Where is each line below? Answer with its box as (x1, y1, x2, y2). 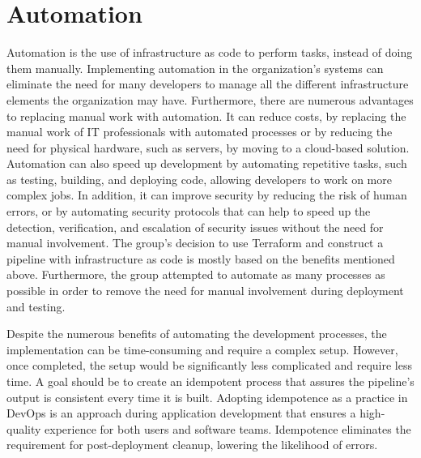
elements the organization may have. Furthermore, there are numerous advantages (6, 91, 414, 108)
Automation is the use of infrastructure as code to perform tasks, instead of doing (6, 44, 413, 61)
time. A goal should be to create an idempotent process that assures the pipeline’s (6, 373, 415, 389)
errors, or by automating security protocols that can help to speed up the (6, 203, 371, 220)
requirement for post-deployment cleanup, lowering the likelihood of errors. (6, 436, 378, 453)
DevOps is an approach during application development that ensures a (6, 404, 356, 422)
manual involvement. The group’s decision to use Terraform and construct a (6, 234, 384, 251)
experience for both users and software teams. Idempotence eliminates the (45, 420, 411, 437)
